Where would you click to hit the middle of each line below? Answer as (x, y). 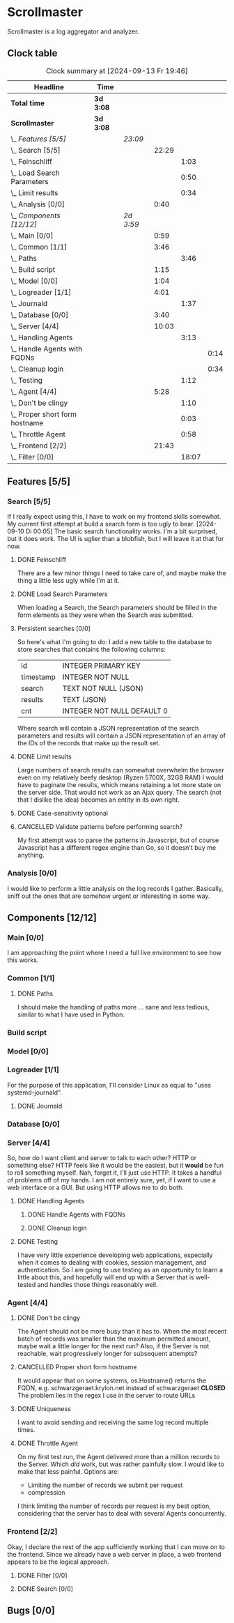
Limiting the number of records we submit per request (105, 1485)
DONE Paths (35, 993)
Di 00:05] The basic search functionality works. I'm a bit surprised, (122, 531)
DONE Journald (40, 1106)
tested (26, 1285)
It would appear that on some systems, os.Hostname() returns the (112, 1380)
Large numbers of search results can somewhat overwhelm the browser (121, 770)
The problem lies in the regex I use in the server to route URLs (106, 1396)
